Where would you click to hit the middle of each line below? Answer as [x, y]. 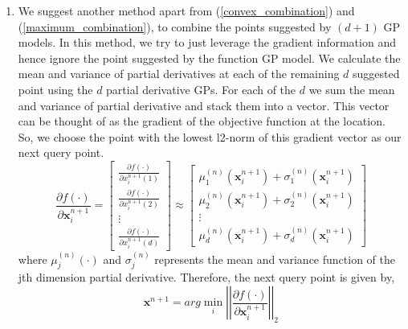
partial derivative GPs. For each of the [201, 89]
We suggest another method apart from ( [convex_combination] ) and [186, 10]
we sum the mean [352, 89]
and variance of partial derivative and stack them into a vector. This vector [204, 105]
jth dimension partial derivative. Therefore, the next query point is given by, [206, 277]
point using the [55, 89]
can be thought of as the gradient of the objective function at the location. [202, 121]
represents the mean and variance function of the [275, 259]
